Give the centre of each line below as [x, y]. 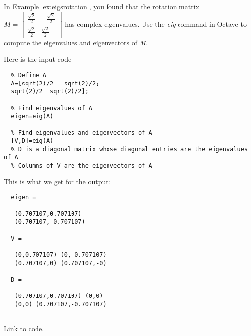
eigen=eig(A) [32, 116]
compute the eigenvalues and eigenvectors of [71, 42]
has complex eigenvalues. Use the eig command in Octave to [156, 23]
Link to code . [24, 328]
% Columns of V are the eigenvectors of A [82, 166]
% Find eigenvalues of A [52, 108]
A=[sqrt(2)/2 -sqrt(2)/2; [55, 83]
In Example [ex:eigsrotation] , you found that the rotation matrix [102, 6]
